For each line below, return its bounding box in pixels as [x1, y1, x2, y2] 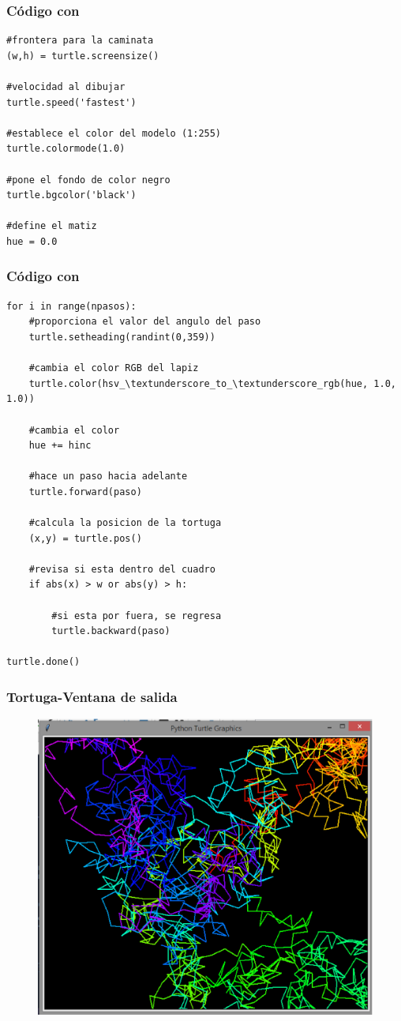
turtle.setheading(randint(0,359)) [28, 331, 215, 343]
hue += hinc [28, 440, 92, 452]
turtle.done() [6, 656, 81, 668]
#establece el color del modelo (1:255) [6, 127, 222, 139]
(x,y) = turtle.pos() [28, 532, 142, 544]
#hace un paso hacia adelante [28, 471, 188, 482]
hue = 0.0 [6, 235, 58, 247]
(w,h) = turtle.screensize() [6, 50, 159, 62]
